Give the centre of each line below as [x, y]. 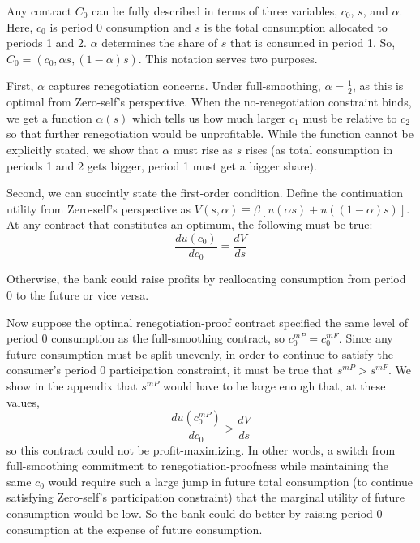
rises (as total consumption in [319, 149]
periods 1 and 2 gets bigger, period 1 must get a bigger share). [162, 165]
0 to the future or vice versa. [78, 295]
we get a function [49, 117]
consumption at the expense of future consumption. [135, 529]
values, [23, 401]
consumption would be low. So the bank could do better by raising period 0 [195, 513]
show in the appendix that [72, 386]
